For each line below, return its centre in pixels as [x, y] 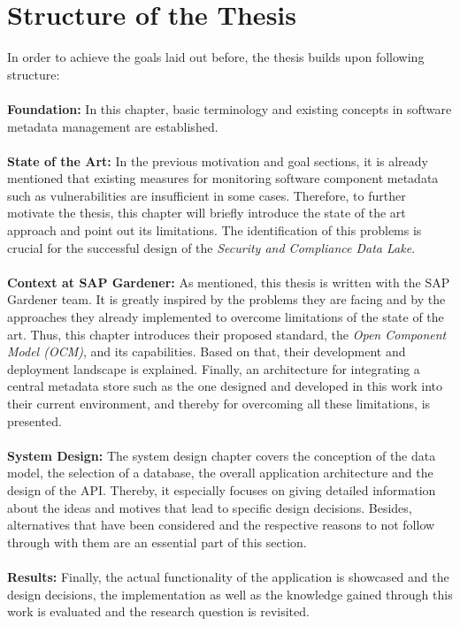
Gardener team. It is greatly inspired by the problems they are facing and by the [226, 299]
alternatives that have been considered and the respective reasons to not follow [221, 525]
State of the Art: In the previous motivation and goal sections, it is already [218, 160]
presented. [34, 420]
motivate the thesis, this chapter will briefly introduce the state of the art [207, 213]
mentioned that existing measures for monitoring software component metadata [223, 178]
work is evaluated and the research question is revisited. [158, 611]
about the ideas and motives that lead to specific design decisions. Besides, [210, 507]
